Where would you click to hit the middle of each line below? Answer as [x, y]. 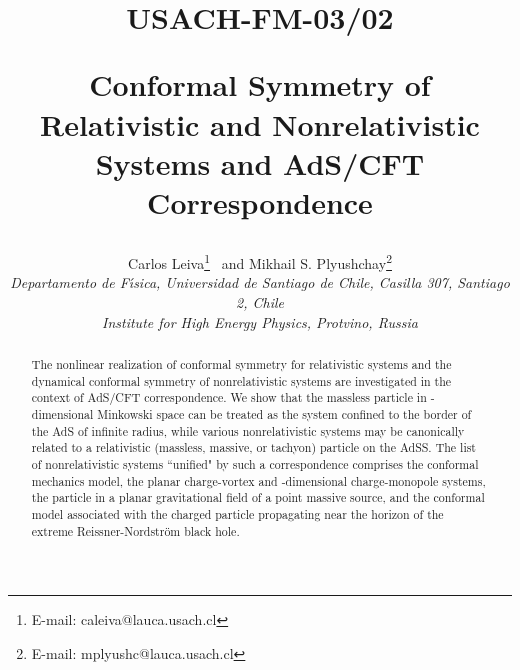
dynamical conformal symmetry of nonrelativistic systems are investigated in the [241, 380]
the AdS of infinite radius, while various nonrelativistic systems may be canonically [248, 430]
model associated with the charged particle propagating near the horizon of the [237, 513]
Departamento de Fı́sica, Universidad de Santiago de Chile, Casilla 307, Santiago [260, 282]
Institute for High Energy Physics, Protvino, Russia [260, 321]
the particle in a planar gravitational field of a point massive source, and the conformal [258, 497]
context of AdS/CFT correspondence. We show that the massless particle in [229, 397]
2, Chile [260, 301]
